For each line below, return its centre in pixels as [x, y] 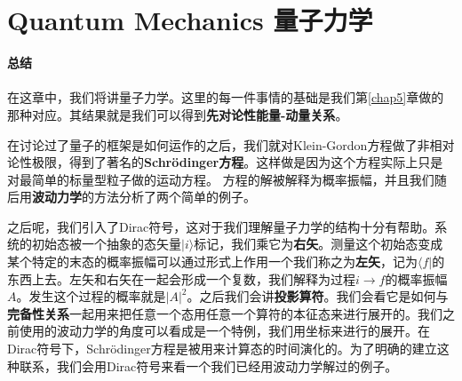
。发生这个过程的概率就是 [91, 296]
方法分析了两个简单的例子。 [175, 197]
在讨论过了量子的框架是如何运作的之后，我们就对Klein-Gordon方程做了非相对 [231, 144]
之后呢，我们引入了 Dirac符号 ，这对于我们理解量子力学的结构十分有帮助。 [221, 226]
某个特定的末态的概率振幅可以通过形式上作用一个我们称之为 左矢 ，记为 [212, 262]
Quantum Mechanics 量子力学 [190, 20]
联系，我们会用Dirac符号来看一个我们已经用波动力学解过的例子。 [208, 365]
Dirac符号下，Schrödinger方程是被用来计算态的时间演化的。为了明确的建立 [222, 349]
